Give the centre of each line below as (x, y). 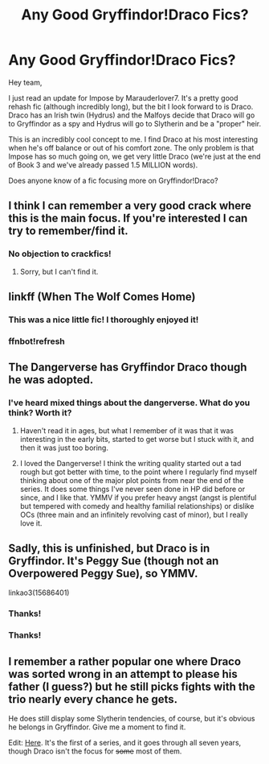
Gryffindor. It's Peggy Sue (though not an (114, 561)
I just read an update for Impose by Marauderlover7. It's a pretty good (123, 97)
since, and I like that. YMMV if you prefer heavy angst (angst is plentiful (138, 498)
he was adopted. (51, 380)
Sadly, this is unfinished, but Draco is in (109, 548)
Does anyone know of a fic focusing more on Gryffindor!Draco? (113, 180)
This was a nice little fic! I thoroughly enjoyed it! (104, 320)
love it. (31, 523)
